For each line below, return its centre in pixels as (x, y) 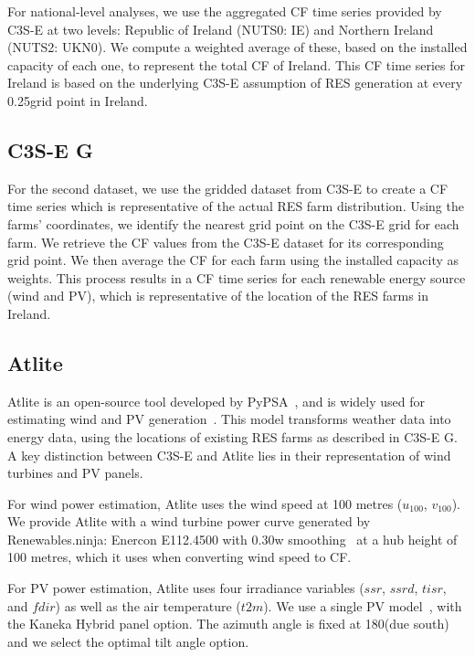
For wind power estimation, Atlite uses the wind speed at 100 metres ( (205, 503)
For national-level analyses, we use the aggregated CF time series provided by (225, 11)
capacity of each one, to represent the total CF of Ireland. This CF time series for (236, 64)
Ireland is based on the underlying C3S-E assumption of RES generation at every (235, 83)
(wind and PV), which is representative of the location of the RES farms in (218, 296)
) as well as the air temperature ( (148, 605)
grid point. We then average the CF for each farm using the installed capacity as (233, 260)
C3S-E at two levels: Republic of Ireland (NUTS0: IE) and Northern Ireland (221, 29)
